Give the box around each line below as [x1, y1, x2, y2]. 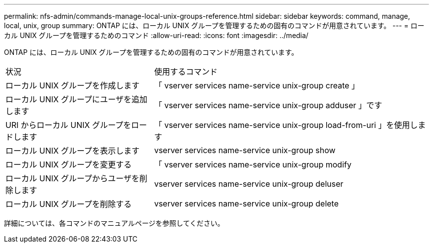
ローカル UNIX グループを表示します [5, 146, 140, 156]
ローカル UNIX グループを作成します [5, 81, 140, 90]
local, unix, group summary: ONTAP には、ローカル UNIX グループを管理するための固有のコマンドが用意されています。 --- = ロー [4, 21, 425, 30]
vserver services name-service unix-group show [154, 145, 336, 155]
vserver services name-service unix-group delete [154, 199, 339, 208]
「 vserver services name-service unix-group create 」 [154, 81, 360, 90]
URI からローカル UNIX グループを [5, 120, 131, 130]
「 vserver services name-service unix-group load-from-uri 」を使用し [154, 120, 418, 130]
